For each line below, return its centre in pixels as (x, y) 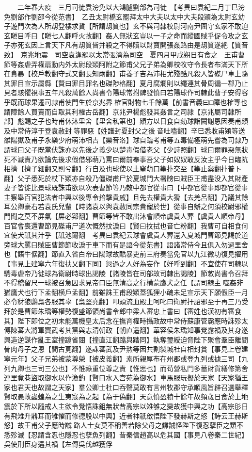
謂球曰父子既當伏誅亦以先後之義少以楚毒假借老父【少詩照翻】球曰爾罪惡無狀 (126, 149)
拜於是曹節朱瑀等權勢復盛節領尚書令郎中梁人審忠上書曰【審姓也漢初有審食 (123, 311)
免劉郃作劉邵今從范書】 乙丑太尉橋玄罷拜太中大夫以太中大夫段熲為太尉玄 (121, 16)
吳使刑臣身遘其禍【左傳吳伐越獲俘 (58, 444)
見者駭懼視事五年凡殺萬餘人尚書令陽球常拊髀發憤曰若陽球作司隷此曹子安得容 (126, 92)
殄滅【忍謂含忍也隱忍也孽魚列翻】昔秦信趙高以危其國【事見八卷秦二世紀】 (129, 434)
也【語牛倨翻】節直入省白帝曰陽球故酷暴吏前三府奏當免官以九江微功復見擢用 (126, 254)
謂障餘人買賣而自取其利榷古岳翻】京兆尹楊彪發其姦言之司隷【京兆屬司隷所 (123, 111)
